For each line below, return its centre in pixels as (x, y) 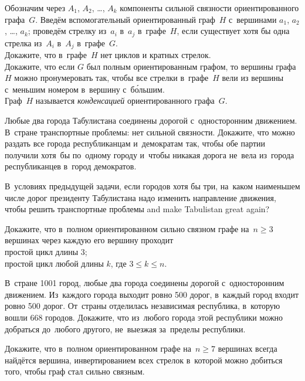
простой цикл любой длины (54, 263)
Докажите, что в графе (46, 55)
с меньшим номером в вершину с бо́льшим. (85, 89)
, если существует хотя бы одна (233, 31)
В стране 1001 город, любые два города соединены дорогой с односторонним (145, 283)
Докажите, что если (40, 66)
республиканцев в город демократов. (71, 166)
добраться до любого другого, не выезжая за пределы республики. (125, 329)
